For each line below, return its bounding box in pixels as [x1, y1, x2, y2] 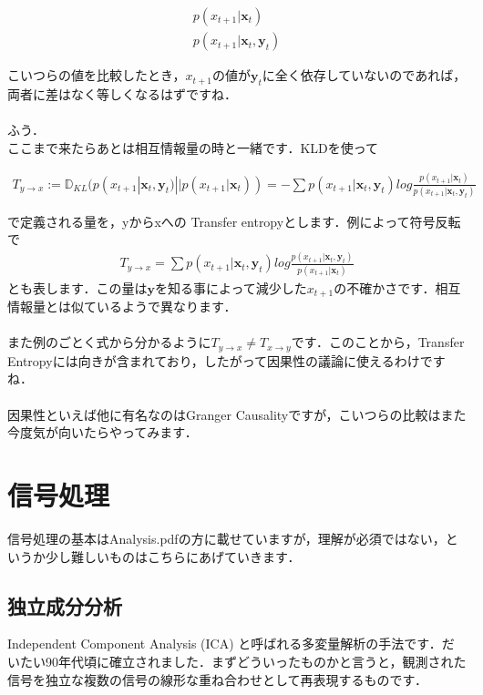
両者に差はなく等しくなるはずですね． [7, 84, 237, 103]
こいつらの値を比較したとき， [7, 66, 186, 85]
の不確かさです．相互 [334, 278, 461, 297]
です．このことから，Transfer [291, 332, 465, 352]
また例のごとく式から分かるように [7, 332, 211, 352]
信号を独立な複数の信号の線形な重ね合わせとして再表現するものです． [7, 669, 428, 689]
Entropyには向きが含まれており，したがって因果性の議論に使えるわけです [7, 351, 446, 370]
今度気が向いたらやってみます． [7, 423, 198, 442]
